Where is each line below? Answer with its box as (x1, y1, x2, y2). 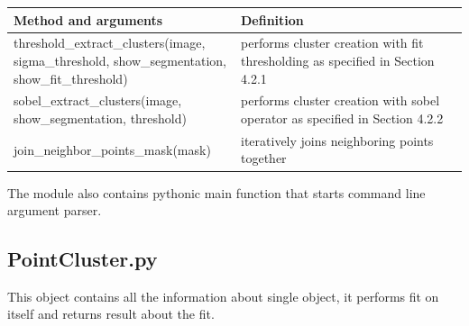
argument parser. (7, 201, 102, 220)
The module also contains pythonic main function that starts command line (7, 183, 426, 202)
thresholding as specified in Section (241, 50, 435, 69)
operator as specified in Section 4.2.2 (241, 108, 444, 127)
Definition (241, 10, 304, 29)
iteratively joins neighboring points (241, 131, 434, 149)
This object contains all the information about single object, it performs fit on (7, 286, 439, 305)
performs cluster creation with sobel (241, 91, 440, 110)
